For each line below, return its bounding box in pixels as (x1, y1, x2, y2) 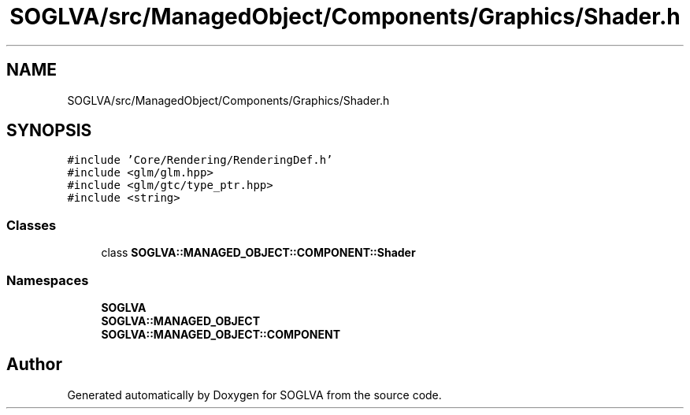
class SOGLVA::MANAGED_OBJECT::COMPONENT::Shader (101, 246, 416, 260)
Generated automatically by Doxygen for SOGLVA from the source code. (67, 387, 442, 402)
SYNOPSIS (6, 120, 92, 141)
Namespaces (6, 272, 89, 288)
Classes (6, 217, 57, 233)
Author (6, 354, 62, 375)
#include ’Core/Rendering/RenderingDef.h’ (67, 154, 333, 167)
